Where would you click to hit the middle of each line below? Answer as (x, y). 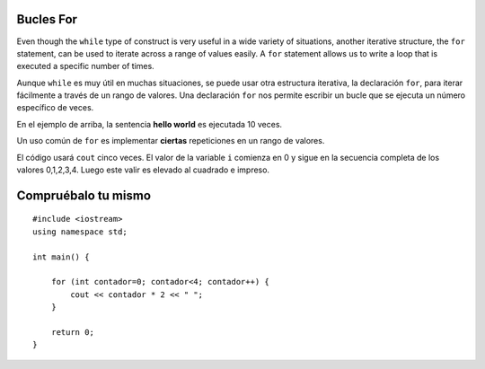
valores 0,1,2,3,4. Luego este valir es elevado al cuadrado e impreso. (143, 170)
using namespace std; (80, 232)
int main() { (61, 257)
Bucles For (47, 19)
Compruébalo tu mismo (84, 195)
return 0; (72, 332)
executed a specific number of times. (85, 66)
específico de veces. (55, 108)
